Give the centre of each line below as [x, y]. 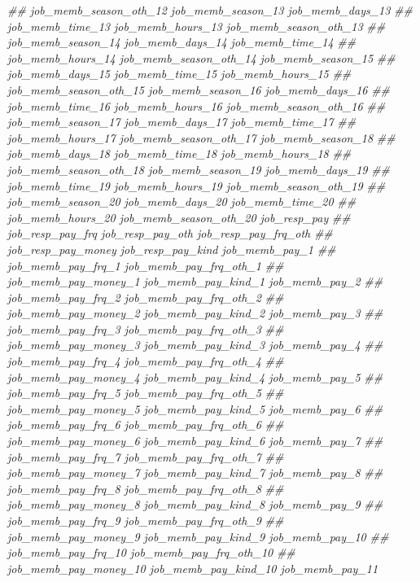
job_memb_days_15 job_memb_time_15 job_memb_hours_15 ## [179, 74]
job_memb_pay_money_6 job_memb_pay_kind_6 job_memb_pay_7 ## [195, 441]
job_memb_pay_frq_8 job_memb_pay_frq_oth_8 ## [146, 488]
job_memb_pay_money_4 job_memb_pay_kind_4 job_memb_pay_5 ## [195, 376]
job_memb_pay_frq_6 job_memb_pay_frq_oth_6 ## [146, 424]
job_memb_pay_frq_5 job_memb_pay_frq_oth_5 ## [146, 393]
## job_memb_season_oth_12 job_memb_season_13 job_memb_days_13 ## [210, 10]
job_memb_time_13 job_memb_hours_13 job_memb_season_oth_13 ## [197, 26]
